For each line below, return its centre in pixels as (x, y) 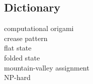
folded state (22, 57)
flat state (18, 48)
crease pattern (26, 38)
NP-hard (17, 77)
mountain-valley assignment (47, 67)
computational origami (39, 28)
